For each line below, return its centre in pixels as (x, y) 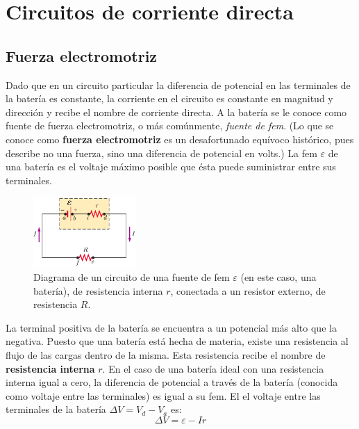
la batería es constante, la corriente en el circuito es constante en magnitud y (169, 98)
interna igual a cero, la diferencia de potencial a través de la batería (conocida (172, 382)
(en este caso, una (278, 277)
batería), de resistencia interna (98, 290)
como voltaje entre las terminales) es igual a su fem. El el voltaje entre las (163, 395)
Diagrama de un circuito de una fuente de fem (132, 277)
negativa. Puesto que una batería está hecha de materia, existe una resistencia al (177, 341)
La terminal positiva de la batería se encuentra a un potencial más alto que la (171, 327)
